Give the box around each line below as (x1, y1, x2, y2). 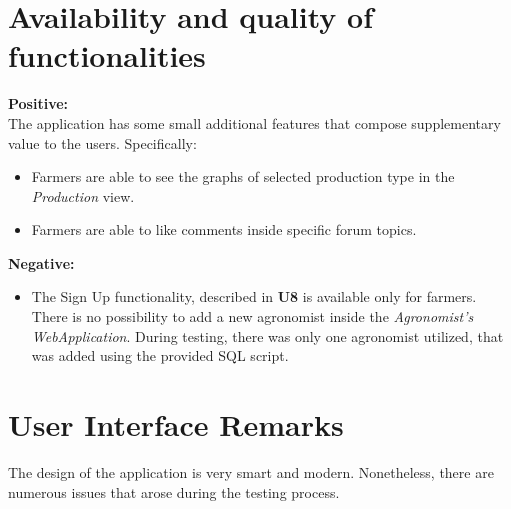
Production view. (31, 185, 135, 206)
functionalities (8, 35, 206, 76)
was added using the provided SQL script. (31, 345, 289, 366)
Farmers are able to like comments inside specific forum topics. (31, 219, 417, 240)
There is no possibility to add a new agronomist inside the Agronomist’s (31, 306, 474, 327)
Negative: (8, 252, 75, 273)
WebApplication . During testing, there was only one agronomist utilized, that (31, 325, 504, 346)
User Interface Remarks (8, 404, 344, 445)
